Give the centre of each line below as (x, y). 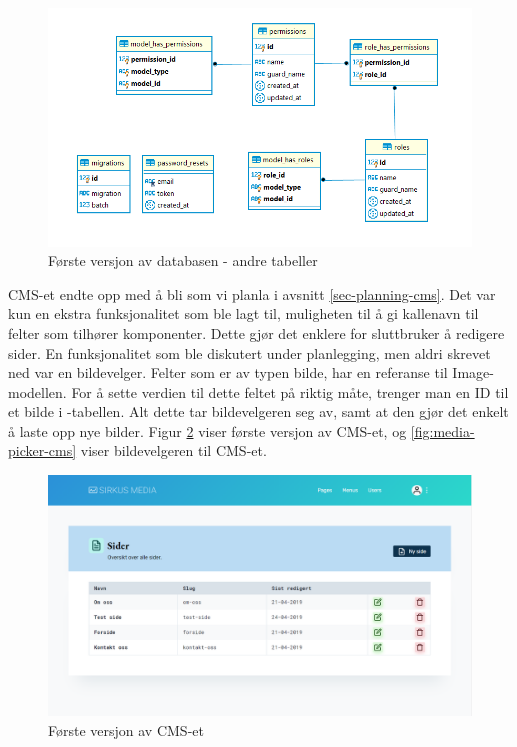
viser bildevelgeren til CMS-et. (173, 450)
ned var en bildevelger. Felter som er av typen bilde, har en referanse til (228, 372)
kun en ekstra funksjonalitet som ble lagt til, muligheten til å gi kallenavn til (243, 313)
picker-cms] (42, 450)
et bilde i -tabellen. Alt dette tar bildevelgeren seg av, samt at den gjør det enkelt (258, 411)
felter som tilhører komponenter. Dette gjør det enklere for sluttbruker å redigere (256, 332)
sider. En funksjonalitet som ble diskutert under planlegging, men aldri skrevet (249, 352)
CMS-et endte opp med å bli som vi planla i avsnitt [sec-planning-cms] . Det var (252, 293)
